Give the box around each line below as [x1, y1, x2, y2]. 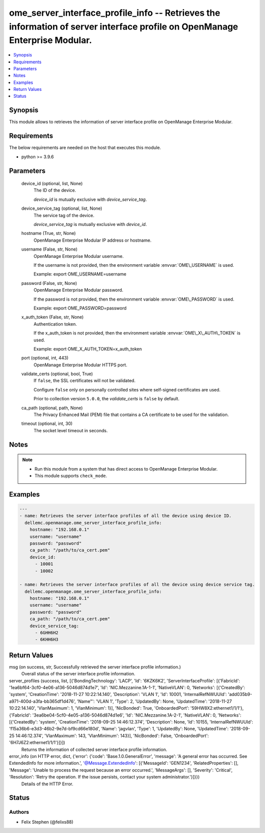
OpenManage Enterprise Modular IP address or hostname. [33, 237, 152, 243]
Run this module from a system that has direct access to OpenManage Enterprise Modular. [34, 466, 218, 472]
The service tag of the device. [33, 212, 95, 218]
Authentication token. [33, 321, 77, 327]
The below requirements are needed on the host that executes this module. [9, 145, 161, 151]
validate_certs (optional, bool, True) [21, 371, 93, 377]
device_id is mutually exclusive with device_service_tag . [33, 196, 147, 202]
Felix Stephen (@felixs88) [21, 819, 74, 825]
